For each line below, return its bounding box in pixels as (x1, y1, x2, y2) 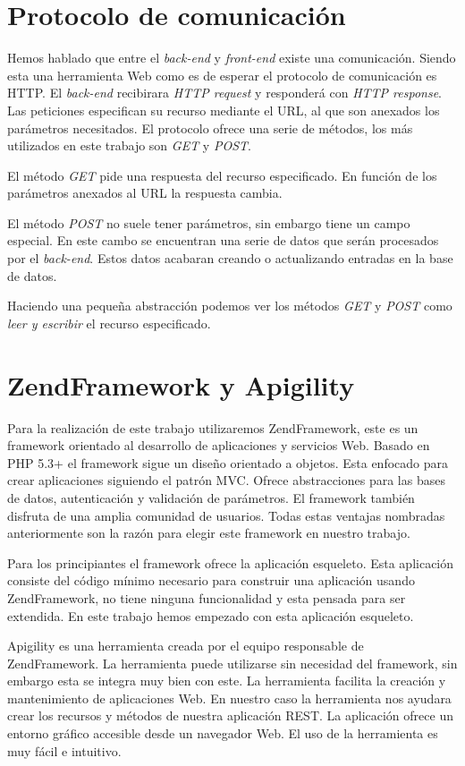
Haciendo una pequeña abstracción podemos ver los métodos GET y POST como (7, 296, 452, 315)
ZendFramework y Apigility (7, 366, 355, 403)
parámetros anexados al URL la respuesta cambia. (7, 183, 283, 202)
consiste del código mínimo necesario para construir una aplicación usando (7, 571, 415, 590)
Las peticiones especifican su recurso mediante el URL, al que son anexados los (7, 100, 440, 119)
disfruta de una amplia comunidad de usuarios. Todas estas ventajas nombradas (7, 506, 445, 524)
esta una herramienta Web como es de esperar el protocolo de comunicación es (7, 65, 437, 84)
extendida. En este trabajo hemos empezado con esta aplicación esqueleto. (7, 606, 414, 625)
